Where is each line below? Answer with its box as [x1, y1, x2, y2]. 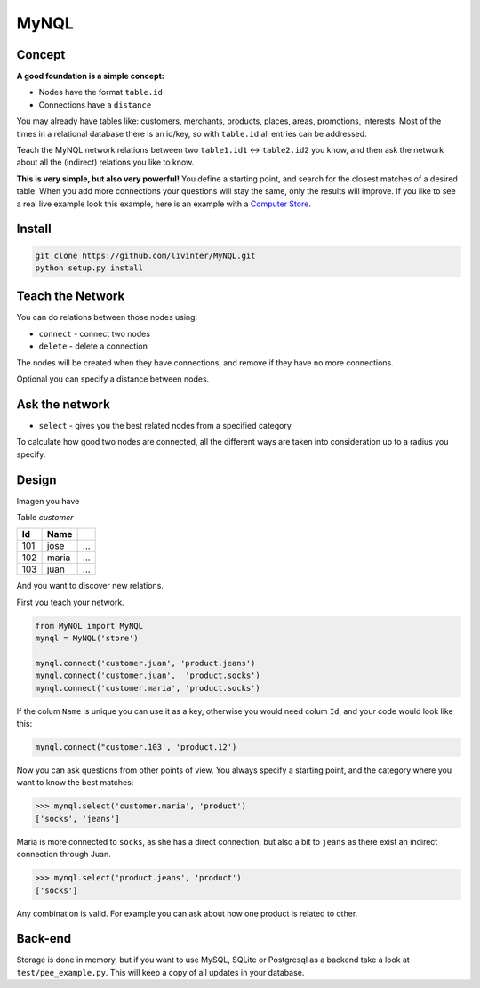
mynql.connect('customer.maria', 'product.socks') [35, 683, 261, 693]
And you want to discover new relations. [16, 581, 164, 591]
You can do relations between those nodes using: [16, 312, 198, 323]
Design [16, 472, 57, 487]
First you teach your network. [16, 597, 124, 607]
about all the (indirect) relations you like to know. [16, 157, 195, 168]
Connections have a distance [38, 99, 152, 110]
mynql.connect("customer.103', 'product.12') [35, 743, 237, 752]
